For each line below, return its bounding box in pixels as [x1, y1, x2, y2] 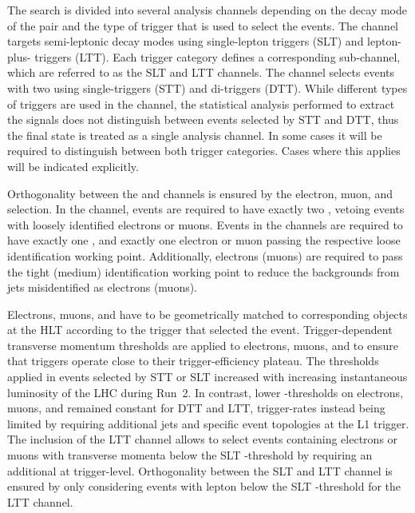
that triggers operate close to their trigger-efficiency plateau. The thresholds [7, 352, 379, 369]
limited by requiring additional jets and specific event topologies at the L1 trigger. [7, 415, 409, 431]
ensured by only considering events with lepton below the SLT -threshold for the [7, 478, 401, 495]
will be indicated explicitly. [7, 157, 139, 174]
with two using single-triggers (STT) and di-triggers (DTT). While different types [7, 79, 408, 96]
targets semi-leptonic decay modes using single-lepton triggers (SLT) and [7, 33, 364, 50]
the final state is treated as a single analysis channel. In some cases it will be [7, 126, 382, 143]
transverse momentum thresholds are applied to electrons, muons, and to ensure [7, 336, 398, 353]
